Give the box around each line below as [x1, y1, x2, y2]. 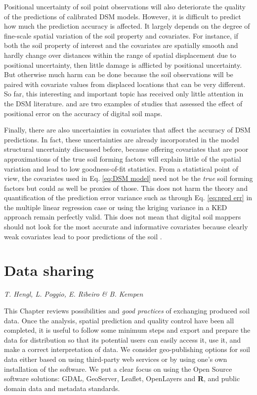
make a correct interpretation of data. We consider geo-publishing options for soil [4, 344, 250, 354]
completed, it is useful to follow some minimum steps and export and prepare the [4, 325, 251, 335]
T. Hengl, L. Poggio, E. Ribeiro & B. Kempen [4, 289, 143, 299]
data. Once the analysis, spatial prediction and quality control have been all [4, 315, 234, 325]
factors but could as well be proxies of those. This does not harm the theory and [4, 182, 248, 193]
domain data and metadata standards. [4, 383, 120, 393]
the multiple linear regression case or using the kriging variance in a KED [4, 202, 227, 212]
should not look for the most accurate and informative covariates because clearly [4, 221, 248, 232]
